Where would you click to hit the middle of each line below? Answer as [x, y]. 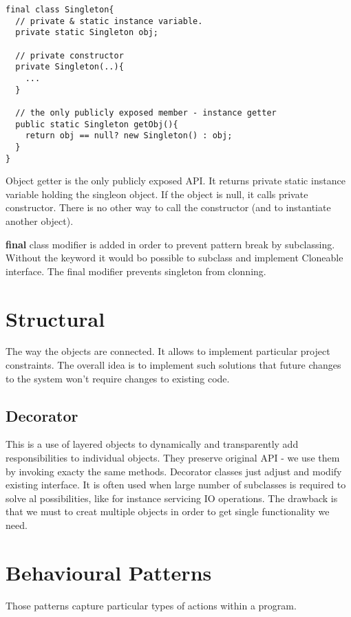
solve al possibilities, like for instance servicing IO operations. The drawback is [172, 498]
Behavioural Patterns [109, 572]
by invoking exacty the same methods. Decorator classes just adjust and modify [174, 471]
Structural [55, 318]
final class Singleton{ [60, 10]
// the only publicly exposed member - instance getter [146, 112]
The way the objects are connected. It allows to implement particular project [168, 351]
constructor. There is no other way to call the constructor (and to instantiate [168, 207]
